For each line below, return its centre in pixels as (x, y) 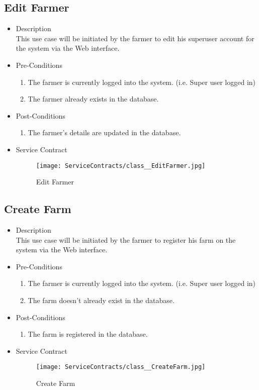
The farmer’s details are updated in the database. (104, 132)
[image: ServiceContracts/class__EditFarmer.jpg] (121, 166)
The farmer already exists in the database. (93, 99)
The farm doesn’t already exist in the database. (101, 300)
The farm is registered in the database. (88, 334)
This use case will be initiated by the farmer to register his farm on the (126, 239)
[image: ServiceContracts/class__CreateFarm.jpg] (121, 367)
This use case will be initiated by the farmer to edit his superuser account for (135, 38)
